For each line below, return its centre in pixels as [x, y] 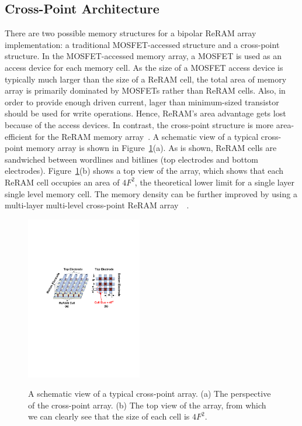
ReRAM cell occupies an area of [62, 182]
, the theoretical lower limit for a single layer [215, 182]
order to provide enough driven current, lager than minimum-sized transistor [142, 102]
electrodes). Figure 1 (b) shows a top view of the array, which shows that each [144, 171]
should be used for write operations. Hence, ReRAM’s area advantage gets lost [145, 113]
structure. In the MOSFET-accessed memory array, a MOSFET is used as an [143, 56]
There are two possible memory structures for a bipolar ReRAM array [131, 33]
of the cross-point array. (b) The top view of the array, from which [147, 405]
